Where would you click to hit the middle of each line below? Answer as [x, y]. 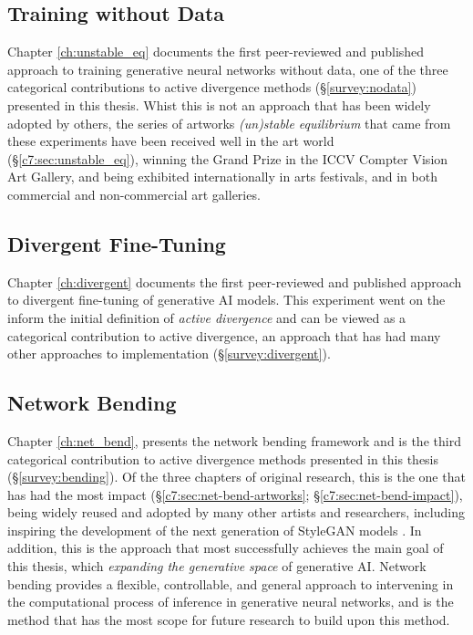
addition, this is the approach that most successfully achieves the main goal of [226, 548]
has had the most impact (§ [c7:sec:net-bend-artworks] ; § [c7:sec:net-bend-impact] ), [235, 494]
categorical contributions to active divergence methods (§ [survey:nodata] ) [212, 87]
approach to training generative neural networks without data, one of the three [228, 69]
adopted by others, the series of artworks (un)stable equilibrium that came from [229, 123]
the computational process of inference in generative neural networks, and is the [231, 602]
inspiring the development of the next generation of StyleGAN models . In [215, 530]
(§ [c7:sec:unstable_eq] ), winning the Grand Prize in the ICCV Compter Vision [228, 158]
